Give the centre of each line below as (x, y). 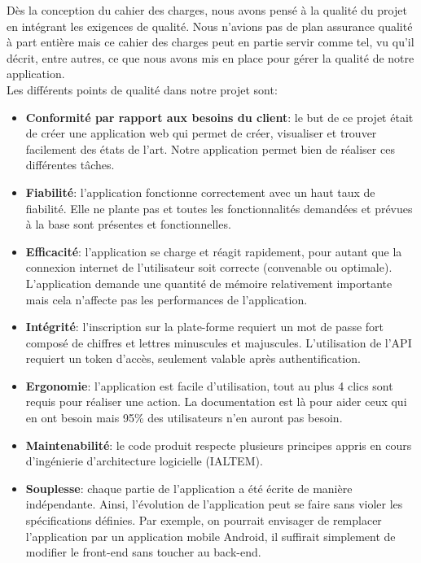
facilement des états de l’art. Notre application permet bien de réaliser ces (210, 148)
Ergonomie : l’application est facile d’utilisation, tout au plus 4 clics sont (209, 385)
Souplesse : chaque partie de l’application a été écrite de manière (189, 488)
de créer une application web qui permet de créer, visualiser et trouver (201, 133)
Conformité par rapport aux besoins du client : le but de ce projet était (219, 117)
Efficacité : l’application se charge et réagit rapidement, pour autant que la (214, 251)
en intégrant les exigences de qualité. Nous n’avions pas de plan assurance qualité (210, 26)
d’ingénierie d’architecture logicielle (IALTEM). (144, 461)
